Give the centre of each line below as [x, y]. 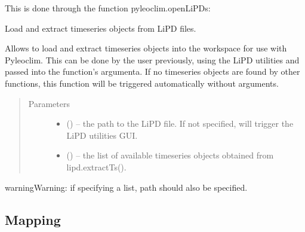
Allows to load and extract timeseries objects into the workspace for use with [146, 48]
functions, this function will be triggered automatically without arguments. [142, 83]
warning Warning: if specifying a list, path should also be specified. [126, 187]
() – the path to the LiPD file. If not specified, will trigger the [180, 123]
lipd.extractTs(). [96, 167]
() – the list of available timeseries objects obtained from [170, 155]
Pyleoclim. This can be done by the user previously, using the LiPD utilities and [152, 59]
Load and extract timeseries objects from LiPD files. [101, 28]
